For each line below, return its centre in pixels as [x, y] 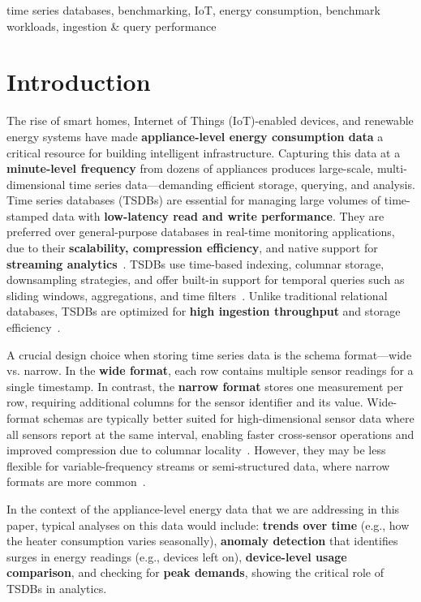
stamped [28, 215]
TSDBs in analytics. [57, 588]
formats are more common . [76, 482]
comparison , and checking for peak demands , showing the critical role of [195, 572]
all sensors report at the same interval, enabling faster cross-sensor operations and [210, 434]
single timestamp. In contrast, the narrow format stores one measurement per [205, 386]
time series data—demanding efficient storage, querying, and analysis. [242, 184]
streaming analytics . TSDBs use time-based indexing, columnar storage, [195, 263]
